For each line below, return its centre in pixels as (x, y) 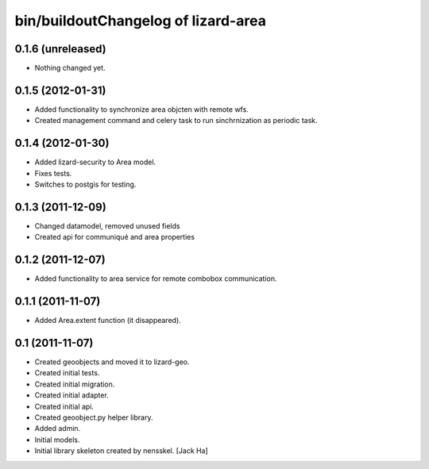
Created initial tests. (67, 373)
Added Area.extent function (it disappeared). (108, 321)
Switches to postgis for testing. (85, 185)
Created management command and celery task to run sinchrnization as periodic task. (176, 121)
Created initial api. (64, 406)
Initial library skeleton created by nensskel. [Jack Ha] (121, 451)
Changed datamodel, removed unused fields (107, 225)
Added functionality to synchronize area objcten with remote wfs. (142, 109)
